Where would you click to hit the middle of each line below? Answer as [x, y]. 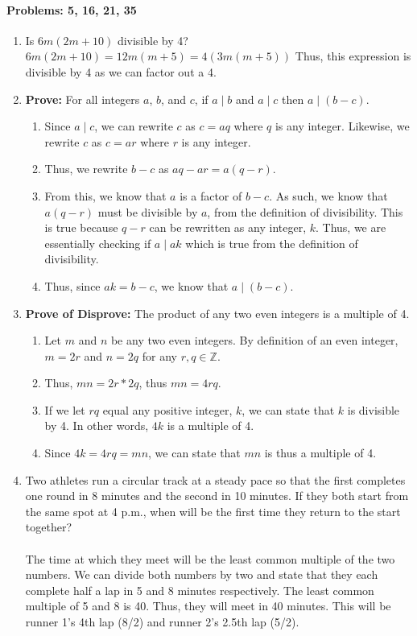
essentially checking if [98, 243]
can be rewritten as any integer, [228, 227]
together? [49, 527]
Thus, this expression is [353, 56]
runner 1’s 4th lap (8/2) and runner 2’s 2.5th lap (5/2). [162, 622]
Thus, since [72, 285]
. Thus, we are [351, 227]
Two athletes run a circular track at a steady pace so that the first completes [215, 479]
